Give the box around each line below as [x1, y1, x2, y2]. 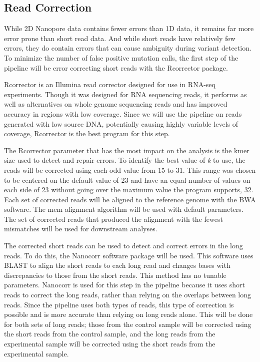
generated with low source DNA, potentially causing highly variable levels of [4, 118, 238, 129]
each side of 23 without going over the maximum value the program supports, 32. [4, 184, 253, 195]
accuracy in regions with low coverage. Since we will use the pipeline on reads [4, 108, 242, 119]
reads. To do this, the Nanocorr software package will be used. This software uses [4, 250, 253, 260]
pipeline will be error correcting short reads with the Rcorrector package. [4, 62, 228, 73]
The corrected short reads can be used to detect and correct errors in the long [4, 240, 243, 251]
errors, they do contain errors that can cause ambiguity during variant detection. [4, 43, 251, 53]
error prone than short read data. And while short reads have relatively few [4, 33, 235, 43]
